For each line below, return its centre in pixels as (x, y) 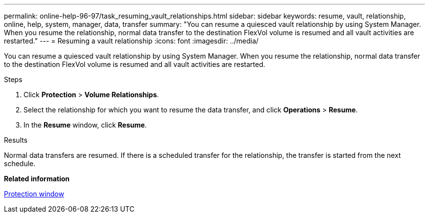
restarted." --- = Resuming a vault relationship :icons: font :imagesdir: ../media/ (131, 41)
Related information (37, 179)
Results (16, 140)
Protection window (34, 194)
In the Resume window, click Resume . (85, 125)
